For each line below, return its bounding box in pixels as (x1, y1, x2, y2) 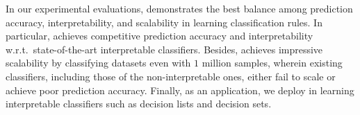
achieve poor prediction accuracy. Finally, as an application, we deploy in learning (6, 82, 354, 97)
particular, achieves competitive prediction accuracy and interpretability (6, 28, 313, 43)
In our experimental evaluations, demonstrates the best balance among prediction (6, 1, 353, 15)
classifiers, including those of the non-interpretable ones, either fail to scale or (6, 69, 336, 83)
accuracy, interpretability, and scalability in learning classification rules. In (6, 15, 322, 29)
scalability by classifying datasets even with (6, 55, 191, 70)
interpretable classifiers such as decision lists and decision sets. (6, 96, 272, 111)
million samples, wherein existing (202, 55, 343, 70)
